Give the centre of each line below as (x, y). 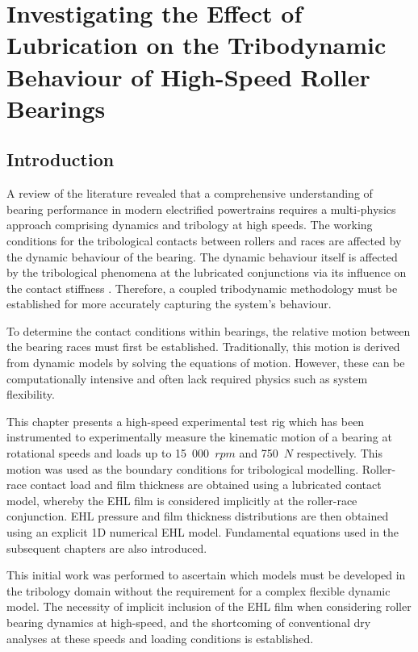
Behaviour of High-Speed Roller (188, 76)
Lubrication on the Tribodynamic (196, 45)
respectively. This (339, 453)
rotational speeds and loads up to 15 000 (108, 453)
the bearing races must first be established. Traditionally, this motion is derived (203, 347)
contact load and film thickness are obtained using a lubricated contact (206, 485)
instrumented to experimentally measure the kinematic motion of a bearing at (199, 437)
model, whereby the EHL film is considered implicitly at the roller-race (182, 500)
